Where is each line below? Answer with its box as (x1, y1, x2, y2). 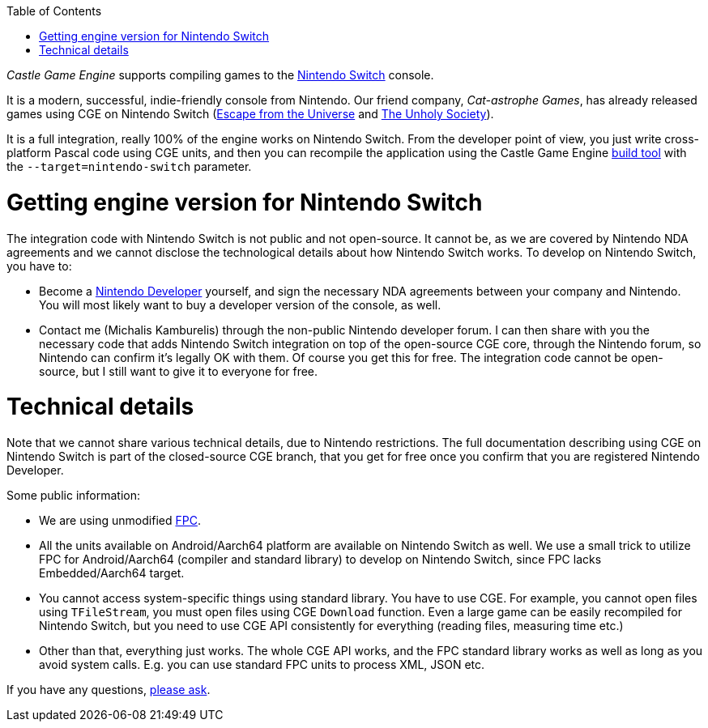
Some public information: (6, 488, 140, 502)
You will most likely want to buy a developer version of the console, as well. (39, 297, 441, 312)
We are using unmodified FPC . (39, 513, 201, 527)
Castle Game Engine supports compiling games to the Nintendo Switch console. (6, 68, 434, 82)
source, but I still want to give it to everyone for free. (39, 364, 318, 378)
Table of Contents (6, 4, 102, 18)
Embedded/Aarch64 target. (39, 566, 185, 580)
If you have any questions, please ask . (6, 683, 211, 696)
